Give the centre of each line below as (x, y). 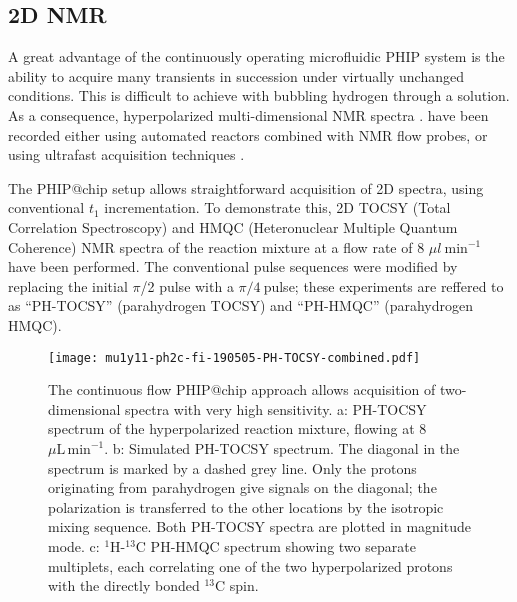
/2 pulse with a (187, 285)
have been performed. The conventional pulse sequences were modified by (233, 266)
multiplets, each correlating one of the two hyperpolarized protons (250, 565)
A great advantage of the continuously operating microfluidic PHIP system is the (256, 56)
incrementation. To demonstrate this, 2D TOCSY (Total (277, 207)
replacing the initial (68, 285)
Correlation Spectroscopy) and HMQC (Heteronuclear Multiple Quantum (233, 226)
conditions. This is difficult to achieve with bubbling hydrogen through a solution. (259, 95)
